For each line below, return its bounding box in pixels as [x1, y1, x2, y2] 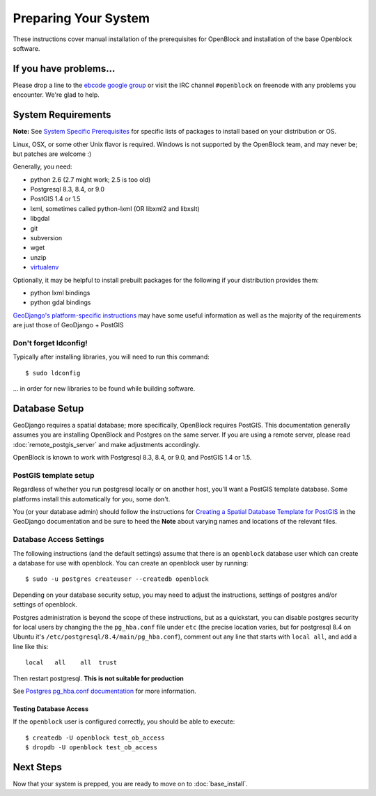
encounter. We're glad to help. [13, 91, 100, 99]
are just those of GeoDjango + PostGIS [13, 321, 124, 329]
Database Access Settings [13, 535, 104, 545]
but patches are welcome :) [13, 150, 92, 158]
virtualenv [30, 263, 59, 272]
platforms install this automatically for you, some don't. [13, 494, 171, 503]
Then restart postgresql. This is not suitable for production [13, 674, 185, 682]
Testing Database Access [13, 704, 89, 713]
